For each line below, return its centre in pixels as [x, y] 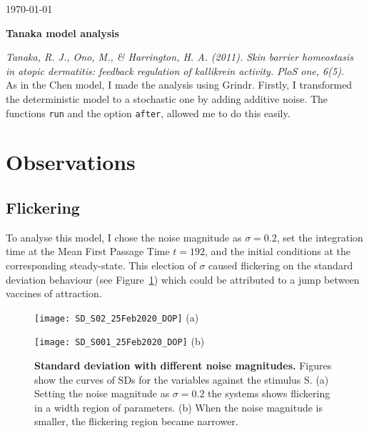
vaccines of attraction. [54, 293]
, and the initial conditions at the [278, 251]
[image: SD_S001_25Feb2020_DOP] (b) [120, 341]
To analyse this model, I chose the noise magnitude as [124, 237]
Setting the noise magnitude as [102, 393]
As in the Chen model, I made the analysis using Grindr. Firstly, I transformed [179, 85]
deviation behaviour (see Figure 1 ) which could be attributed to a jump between [183, 279]
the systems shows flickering [269, 393]
